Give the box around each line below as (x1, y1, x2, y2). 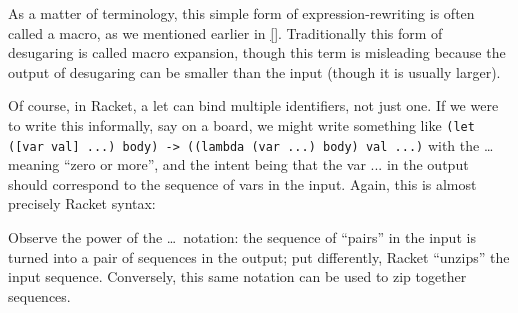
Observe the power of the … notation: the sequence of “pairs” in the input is (8, 227, 476, 248)
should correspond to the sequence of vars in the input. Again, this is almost (8, 173, 477, 194)
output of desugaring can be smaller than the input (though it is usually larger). (8, 61, 501, 82)
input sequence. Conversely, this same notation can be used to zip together (8, 266, 467, 287)
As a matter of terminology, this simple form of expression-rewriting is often (8, 3, 475, 23)
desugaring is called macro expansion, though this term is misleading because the (8, 42, 506, 63)
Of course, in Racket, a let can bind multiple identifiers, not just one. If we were (8, 95, 499, 116)
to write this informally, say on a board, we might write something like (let (8, 114, 475, 135)
